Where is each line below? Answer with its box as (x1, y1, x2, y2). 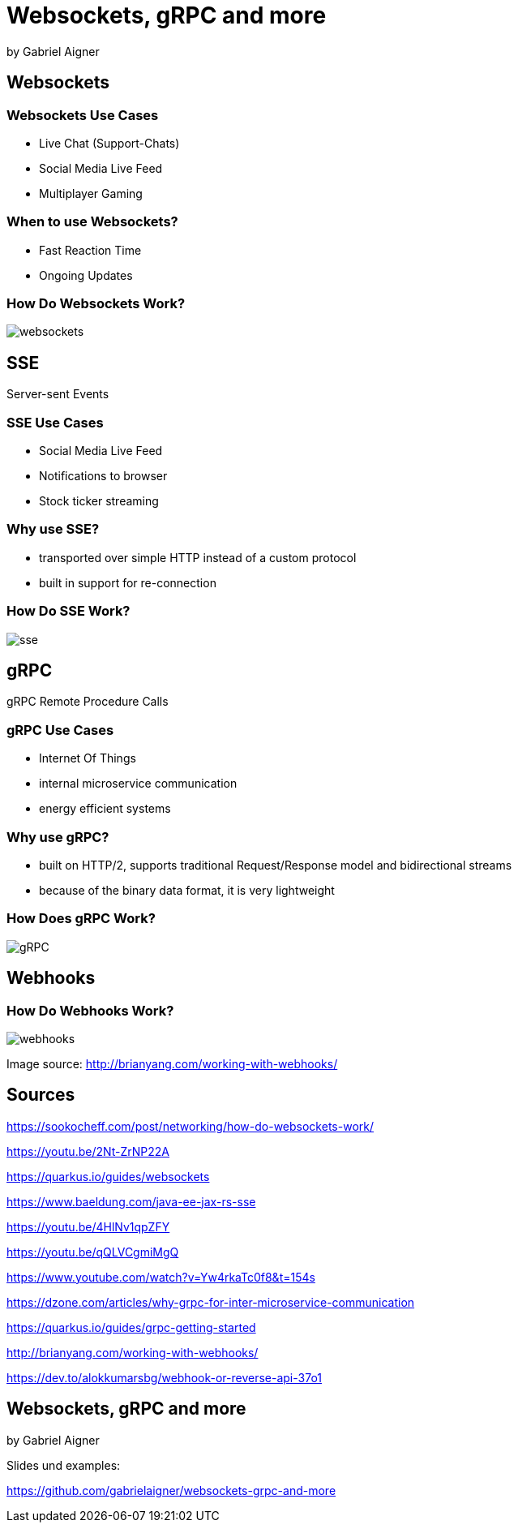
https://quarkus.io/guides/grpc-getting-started (6, 1320, 256, 1334)
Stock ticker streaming (39, 494, 159, 509)
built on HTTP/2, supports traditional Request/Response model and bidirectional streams (39, 857, 512, 872)
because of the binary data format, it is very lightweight (39, 883, 335, 897)
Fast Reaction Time (39, 243, 142, 257)
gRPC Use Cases (6, 721, 114, 738)
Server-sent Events (6, 387, 109, 402)
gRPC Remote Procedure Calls (6, 694, 169, 709)
